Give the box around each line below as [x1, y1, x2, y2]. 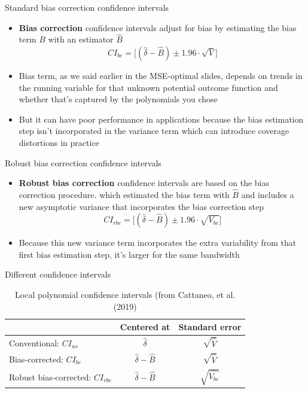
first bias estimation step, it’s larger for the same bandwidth [19, 248, 240, 260]
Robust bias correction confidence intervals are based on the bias [19, 176, 269, 189]
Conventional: [9, 336, 60, 349]
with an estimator [48, 33, 114, 45]
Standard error [178, 321, 242, 333]
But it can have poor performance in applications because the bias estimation [19, 112, 304, 125]
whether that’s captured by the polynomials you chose [19, 93, 218, 105]
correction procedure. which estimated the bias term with [19, 188, 230, 200]
